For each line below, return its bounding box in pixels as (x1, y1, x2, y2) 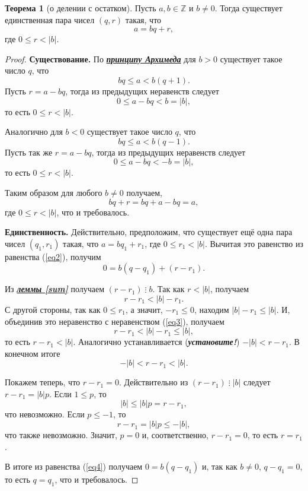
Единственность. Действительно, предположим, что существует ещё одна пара (5, 226, 293, 238)
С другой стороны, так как (5, 303, 101, 315)
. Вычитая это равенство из (204, 237, 303, 249)
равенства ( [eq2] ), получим (5, 250, 101, 262)
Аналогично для (5, 125, 63, 138)
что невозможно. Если (5, 408, 85, 420)
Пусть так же (5, 145, 53, 158)
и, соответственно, (142, 429, 208, 441)
